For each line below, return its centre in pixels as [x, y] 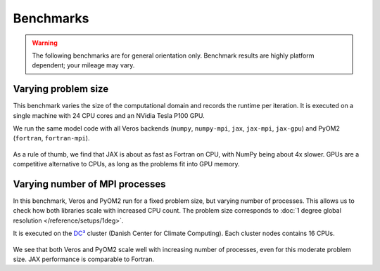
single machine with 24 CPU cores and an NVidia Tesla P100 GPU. [109, 115]
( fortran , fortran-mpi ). [51, 138]
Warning [45, 43]
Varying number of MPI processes [89, 184]
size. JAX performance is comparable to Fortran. [84, 259]
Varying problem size [61, 89]
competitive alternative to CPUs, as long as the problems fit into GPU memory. [126, 164]
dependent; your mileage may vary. [83, 65]
